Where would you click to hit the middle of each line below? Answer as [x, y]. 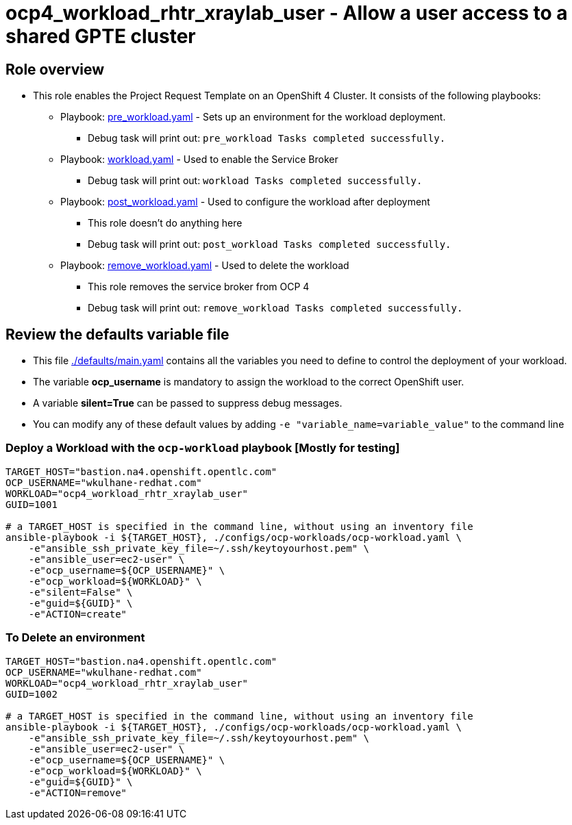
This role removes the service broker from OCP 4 [199, 287]
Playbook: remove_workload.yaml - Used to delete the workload [205, 266]
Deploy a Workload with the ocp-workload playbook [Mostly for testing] [203, 448]
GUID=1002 [32, 694]
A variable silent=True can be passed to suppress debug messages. [188, 403]
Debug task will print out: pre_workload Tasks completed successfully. [267, 138]
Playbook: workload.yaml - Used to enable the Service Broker [199, 160]
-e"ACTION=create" [78, 614]
